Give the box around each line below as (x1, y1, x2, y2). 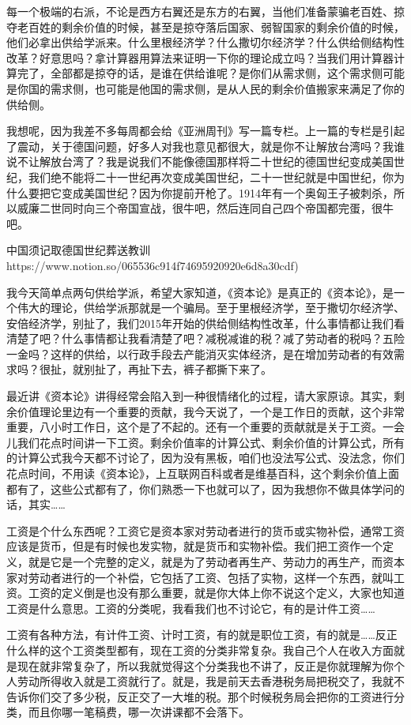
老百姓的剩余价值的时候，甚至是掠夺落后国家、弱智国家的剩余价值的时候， (17, 18, 405, 35)
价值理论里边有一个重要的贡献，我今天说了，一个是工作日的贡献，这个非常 (17, 403, 405, 419)
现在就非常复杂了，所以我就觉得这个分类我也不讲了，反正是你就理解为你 (17, 657, 394, 674)
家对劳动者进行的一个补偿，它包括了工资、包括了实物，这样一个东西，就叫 (6, 569, 394, 585)
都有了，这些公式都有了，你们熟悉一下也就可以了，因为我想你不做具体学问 (6, 480, 394, 497)
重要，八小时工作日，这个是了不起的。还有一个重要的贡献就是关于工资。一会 (6, 419, 405, 435)
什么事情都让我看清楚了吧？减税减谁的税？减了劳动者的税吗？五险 (61, 330, 405, 347)
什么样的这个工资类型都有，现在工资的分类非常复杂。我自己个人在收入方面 (6, 641, 394, 658)
